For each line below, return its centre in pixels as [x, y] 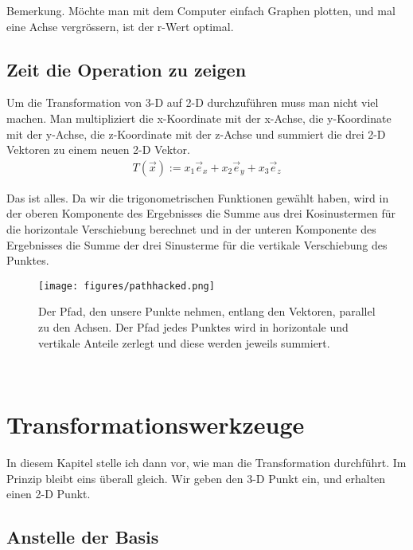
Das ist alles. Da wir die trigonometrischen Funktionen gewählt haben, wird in [198, 197]
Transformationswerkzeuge [156, 424]
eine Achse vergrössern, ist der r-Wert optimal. [120, 26]
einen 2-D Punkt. [49, 494]
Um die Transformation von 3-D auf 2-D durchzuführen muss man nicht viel [193, 102]
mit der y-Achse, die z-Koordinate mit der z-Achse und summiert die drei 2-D [196, 134]
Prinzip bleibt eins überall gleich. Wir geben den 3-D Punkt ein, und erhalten [196, 478]
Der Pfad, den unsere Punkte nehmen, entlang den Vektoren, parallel [207, 311]
